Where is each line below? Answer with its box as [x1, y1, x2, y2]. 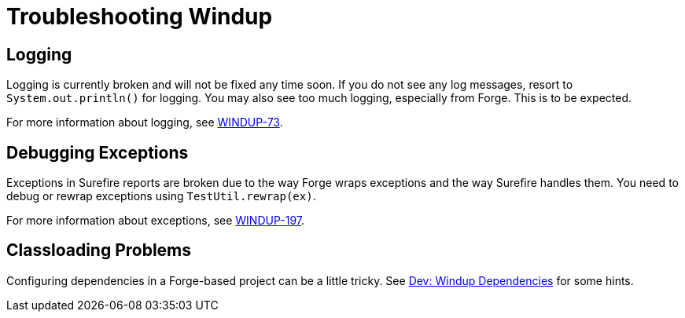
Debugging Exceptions [6, 142, 189, 163]
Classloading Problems [6, 240, 192, 261]
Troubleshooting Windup [6, 3, 273, 30]
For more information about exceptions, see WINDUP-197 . [6, 214, 305, 228]
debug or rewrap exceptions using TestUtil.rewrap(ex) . [6, 189, 316, 203]
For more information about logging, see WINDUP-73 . [6, 115, 283, 130]
